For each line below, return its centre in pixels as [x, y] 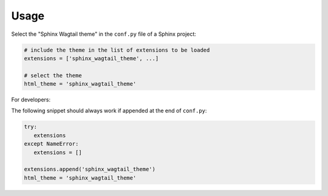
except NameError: [51, 144]
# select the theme [53, 75]
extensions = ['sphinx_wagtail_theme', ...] [91, 58]
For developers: [31, 100]
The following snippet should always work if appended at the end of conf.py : [109, 111]
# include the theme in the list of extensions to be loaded [117, 50]
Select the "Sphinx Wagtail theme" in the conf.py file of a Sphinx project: [104, 34]
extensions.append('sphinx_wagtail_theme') [90, 169]
